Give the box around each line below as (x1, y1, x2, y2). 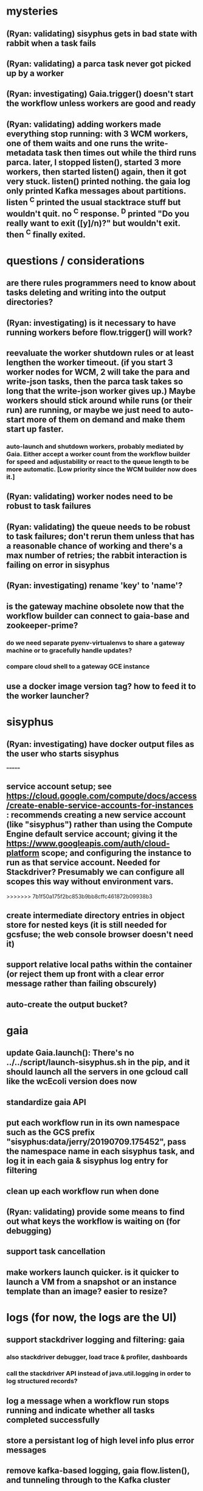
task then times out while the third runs (45, 147, 197, 158)
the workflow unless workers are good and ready (6, 99, 196, 109)
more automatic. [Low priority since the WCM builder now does (6, 465, 198, 474)
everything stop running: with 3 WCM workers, (6, 128, 188, 139)
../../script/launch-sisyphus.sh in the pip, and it (6, 1058, 190, 1068)
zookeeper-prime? (6, 620, 78, 631)
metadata (6, 147, 44, 158)
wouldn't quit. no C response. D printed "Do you (6, 206, 190, 219)
